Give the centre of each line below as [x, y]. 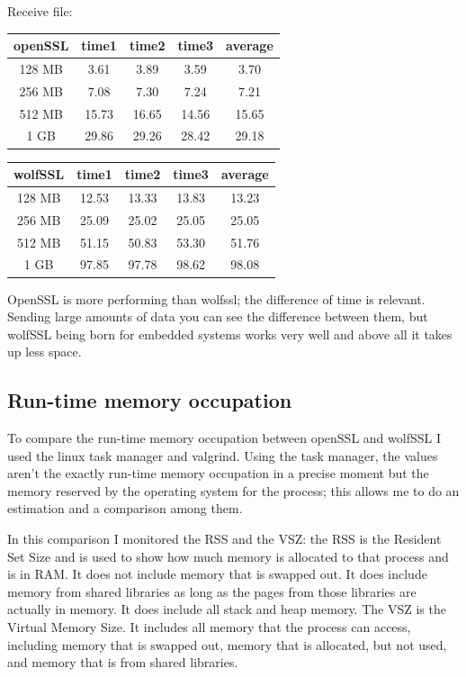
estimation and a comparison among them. [125, 508]
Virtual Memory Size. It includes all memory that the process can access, [209, 627]
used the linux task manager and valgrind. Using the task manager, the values [223, 455]
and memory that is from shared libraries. [123, 662]
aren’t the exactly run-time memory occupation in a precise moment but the [218, 473]
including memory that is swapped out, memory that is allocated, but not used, [227, 644]
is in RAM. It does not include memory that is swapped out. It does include [217, 574]
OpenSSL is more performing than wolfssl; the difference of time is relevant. [216, 298]
